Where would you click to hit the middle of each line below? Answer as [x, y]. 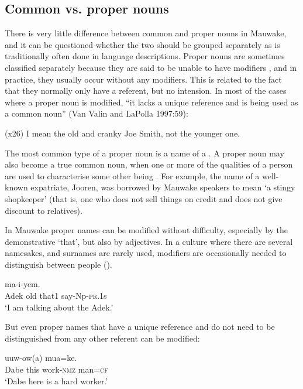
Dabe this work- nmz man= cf [56, 369]
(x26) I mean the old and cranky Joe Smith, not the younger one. [123, 133]
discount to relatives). [44, 210]
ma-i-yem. [23, 284]
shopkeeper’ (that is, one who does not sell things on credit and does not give [144, 198]
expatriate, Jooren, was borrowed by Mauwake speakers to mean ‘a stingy [163, 187]
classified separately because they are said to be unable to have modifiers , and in [151, 67]
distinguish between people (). [58, 264]
